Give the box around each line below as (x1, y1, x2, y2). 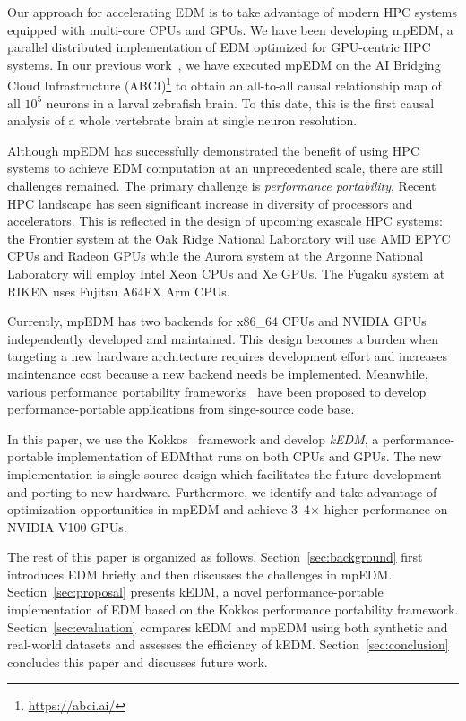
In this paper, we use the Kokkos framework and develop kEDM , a (7, 429, 379, 448)
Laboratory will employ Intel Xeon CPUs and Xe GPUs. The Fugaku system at (7, 263, 445, 282)
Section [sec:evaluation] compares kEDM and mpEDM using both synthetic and (7, 617, 448, 636)
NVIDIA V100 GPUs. (7, 517, 127, 536)
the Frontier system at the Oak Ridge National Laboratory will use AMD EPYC (7, 228, 451, 247)
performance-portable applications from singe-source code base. (7, 399, 355, 418)
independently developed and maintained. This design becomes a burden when (7, 329, 438, 348)
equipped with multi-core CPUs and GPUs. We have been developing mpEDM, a (7, 20, 453, 39)
